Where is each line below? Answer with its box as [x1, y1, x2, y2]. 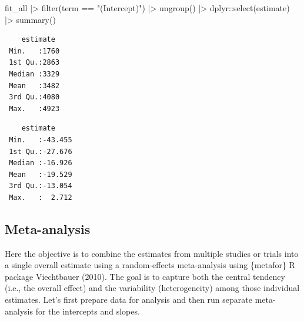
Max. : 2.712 [9, 193, 72, 202]
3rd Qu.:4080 [9, 93, 60, 102]
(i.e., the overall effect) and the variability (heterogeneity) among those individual [5, 282, 300, 294]
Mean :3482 [9, 81, 60, 90]
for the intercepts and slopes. [35, 305, 140, 317]
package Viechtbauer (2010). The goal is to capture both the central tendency [5, 270, 285, 282]
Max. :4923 [9, 104, 60, 113]
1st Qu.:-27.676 [9, 147, 72, 156]
